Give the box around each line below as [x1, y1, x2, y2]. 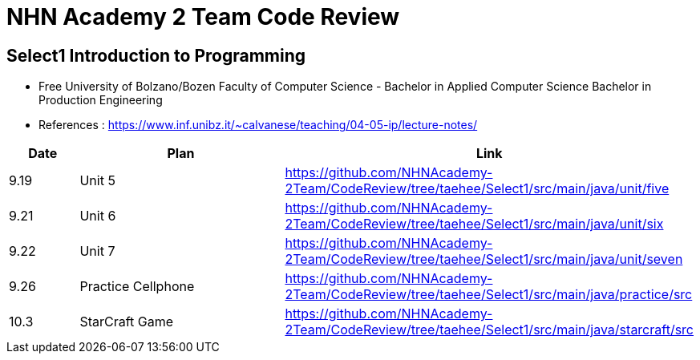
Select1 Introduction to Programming [6, 45, 306, 66]
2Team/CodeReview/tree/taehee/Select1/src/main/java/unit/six [285, 216, 664, 233]
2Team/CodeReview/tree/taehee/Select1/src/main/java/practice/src [285, 286, 693, 303]
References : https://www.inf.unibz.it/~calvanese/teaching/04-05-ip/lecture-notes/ [38, 118, 478, 132]
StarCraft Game [79, 313, 174, 330]
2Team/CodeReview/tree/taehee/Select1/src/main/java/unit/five [285, 180, 670, 197]
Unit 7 [79, 243, 115, 260]
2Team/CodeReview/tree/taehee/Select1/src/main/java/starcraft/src [285, 322, 694, 338]
